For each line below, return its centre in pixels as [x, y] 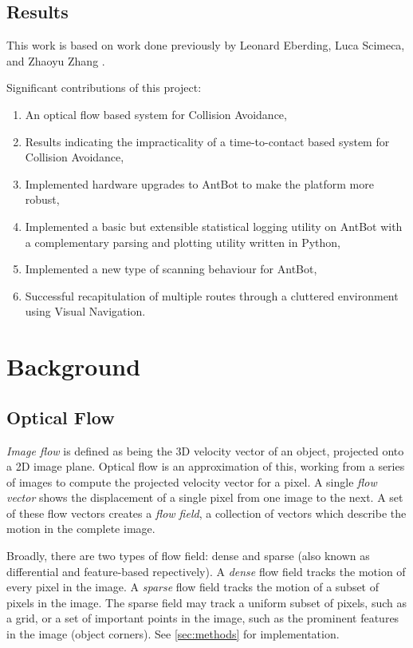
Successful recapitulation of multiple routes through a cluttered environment [212, 295]
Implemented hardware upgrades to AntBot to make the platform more [199, 183]
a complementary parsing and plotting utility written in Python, [183, 242]
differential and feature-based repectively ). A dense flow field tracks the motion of [206, 571]
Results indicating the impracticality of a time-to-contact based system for [207, 141]
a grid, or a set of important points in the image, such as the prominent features [203, 618]
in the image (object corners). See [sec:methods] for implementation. [173, 634]
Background [74, 366]
